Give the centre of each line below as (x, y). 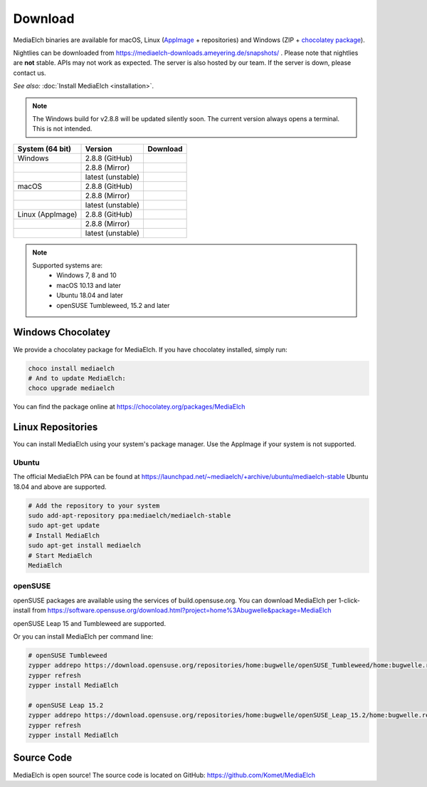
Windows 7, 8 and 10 (86, 275)
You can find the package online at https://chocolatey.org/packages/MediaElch (129, 407)
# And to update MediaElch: (77, 378)
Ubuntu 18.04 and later (90, 295)
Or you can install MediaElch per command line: (83, 636)
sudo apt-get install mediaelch (85, 546)
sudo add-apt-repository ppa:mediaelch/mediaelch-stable (130, 516)
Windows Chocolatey (62, 333)
